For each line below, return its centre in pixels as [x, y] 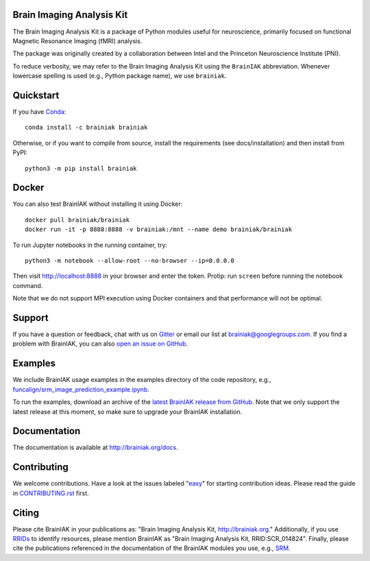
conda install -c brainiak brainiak [86, 128]
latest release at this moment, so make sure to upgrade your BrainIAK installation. [127, 411]
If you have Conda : [39, 111]
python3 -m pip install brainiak [81, 168]
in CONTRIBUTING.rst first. [51, 493]
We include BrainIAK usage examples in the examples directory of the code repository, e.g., [142, 380]
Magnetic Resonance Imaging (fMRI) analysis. [77, 40]
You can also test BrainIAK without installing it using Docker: [98, 204]
